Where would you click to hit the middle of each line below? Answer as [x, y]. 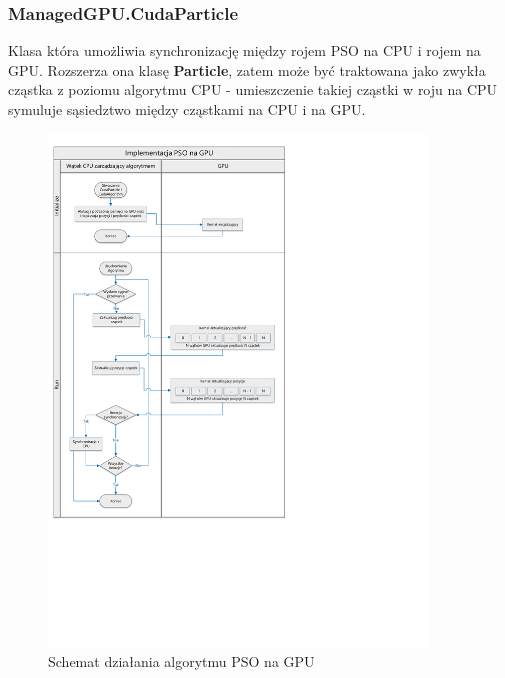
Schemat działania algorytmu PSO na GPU [181, 661]
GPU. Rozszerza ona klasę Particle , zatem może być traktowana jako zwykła [247, 69]
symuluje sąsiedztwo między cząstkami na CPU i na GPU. [187, 109]
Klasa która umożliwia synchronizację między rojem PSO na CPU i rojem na [244, 50]
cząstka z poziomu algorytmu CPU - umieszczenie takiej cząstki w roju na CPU [253, 89]
